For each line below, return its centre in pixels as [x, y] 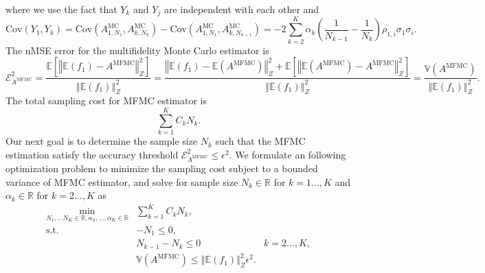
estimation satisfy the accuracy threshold [92, 154]
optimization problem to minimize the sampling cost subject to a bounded [162, 168]
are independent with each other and [241, 9]
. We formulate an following [287, 154]
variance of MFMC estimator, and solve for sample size [122, 181]
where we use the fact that [61, 9]
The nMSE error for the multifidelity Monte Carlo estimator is [137, 50]
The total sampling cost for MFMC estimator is [106, 100]
